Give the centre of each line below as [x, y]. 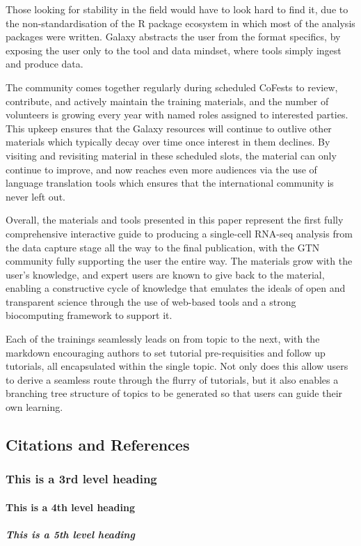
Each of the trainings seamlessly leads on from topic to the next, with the [163, 339]
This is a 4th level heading [70, 507]
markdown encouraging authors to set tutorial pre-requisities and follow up [166, 352]
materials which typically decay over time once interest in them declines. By [168, 142]
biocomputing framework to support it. [89, 315]
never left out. [35, 196]
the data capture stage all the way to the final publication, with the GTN [163, 247]
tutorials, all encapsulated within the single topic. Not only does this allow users [177, 366]
